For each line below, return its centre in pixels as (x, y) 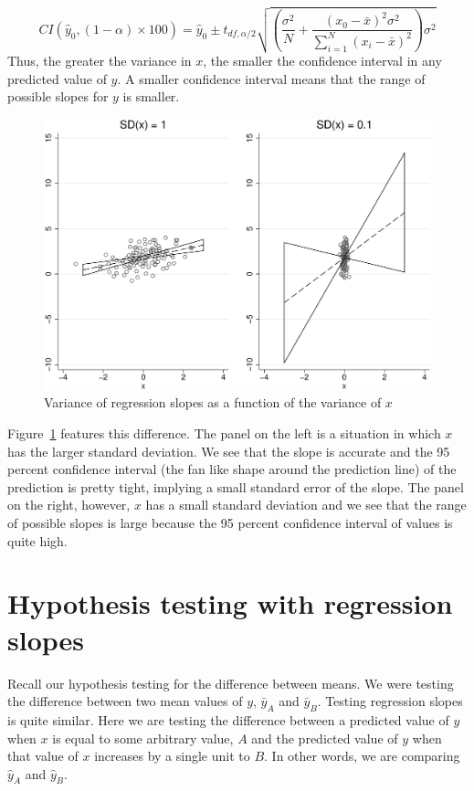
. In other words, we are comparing (362, 756)
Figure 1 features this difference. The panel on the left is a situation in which (224, 433)
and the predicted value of (325, 738)
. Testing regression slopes (390, 701)
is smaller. (151, 96)
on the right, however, (69, 505)
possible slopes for (58, 96)
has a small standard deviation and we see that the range (306, 505)
